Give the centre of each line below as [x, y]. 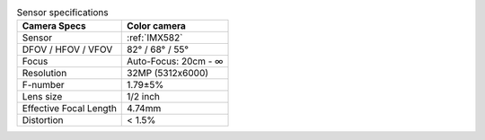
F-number [43, 85]
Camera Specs [54, 26]
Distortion [43, 120]
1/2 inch [144, 97]
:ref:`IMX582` [155, 38]
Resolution [44, 74]
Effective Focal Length [69, 109]
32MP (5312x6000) [168, 74]
